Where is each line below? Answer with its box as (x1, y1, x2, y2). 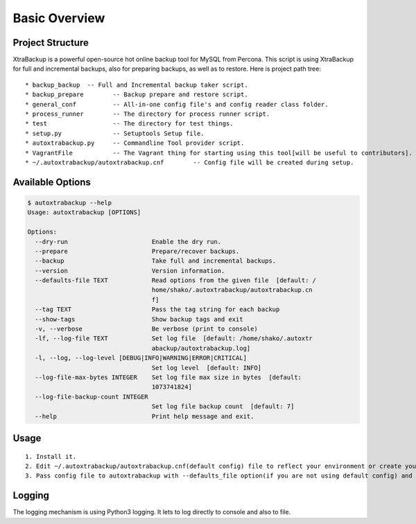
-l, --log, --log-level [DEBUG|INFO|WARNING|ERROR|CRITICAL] (35, 354, 248, 362)
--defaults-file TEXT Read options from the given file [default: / (35, 277, 317, 284)
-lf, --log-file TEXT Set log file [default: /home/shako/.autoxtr (35, 335, 313, 342)
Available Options (12, 176, 92, 188)
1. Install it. (25, 453, 77, 460)
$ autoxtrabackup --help (27, 198, 112, 207)
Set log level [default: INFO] (151, 364, 262, 372)
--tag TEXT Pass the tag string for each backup (35, 306, 280, 313)
